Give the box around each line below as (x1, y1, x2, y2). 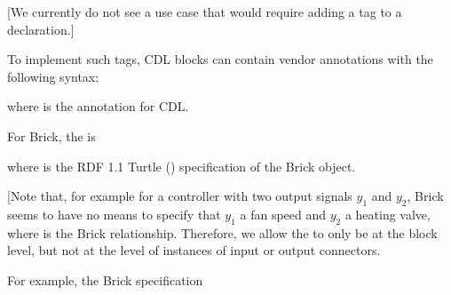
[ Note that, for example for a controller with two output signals (7, 187, 352, 205)
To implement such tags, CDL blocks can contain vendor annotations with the (7, 50, 433, 68)
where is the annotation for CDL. (7, 97, 189, 116)
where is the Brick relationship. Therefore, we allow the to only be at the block (7, 223, 438, 242)
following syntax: (7, 67, 99, 85)
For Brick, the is (7, 126, 96, 145)
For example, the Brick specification (7, 270, 203, 289)
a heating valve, (344, 204, 431, 223)
